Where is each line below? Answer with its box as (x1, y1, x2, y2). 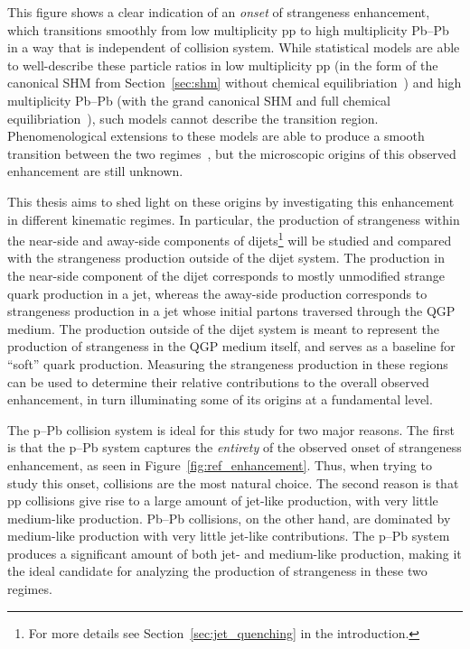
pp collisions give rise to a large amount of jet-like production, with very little (7, 491, 438, 510)
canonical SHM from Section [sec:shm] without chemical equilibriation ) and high (7, 73, 462, 92)
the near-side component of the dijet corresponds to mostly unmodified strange (7, 265, 445, 284)
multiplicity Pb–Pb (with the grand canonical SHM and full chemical (7, 90, 390, 109)
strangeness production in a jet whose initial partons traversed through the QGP (7, 301, 456, 320)
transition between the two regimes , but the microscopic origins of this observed (7, 144, 456, 162)
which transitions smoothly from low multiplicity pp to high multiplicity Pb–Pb (7, 20, 449, 39)
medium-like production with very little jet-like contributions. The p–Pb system (7, 526, 450, 545)
